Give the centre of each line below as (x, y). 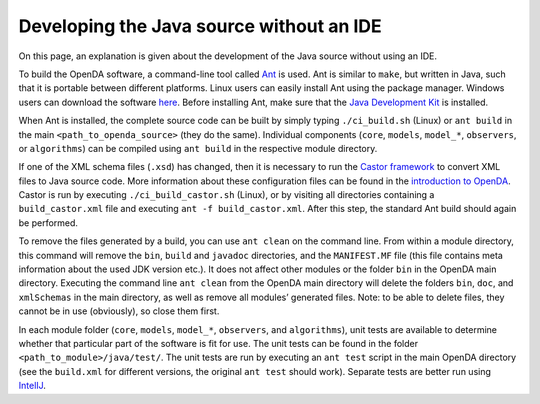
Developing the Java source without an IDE (200, 26)
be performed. (48, 222)
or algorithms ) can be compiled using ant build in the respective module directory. (198, 148)
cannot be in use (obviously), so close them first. (119, 311)
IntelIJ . (32, 386)
